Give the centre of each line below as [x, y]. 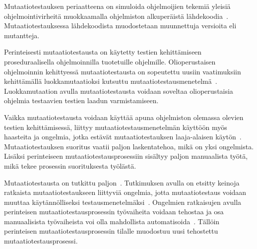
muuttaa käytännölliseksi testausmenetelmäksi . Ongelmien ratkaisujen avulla [123, 202]
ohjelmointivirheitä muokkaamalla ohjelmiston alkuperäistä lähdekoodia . [116, 16]
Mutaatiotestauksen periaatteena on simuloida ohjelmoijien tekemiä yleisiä [117, 6]
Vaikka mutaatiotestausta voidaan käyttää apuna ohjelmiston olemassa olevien [124, 117]
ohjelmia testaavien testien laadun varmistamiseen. [81, 100]
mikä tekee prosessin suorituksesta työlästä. [70, 165]
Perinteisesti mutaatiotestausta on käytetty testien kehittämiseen [103, 52]
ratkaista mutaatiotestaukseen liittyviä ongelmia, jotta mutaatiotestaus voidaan [125, 192]
